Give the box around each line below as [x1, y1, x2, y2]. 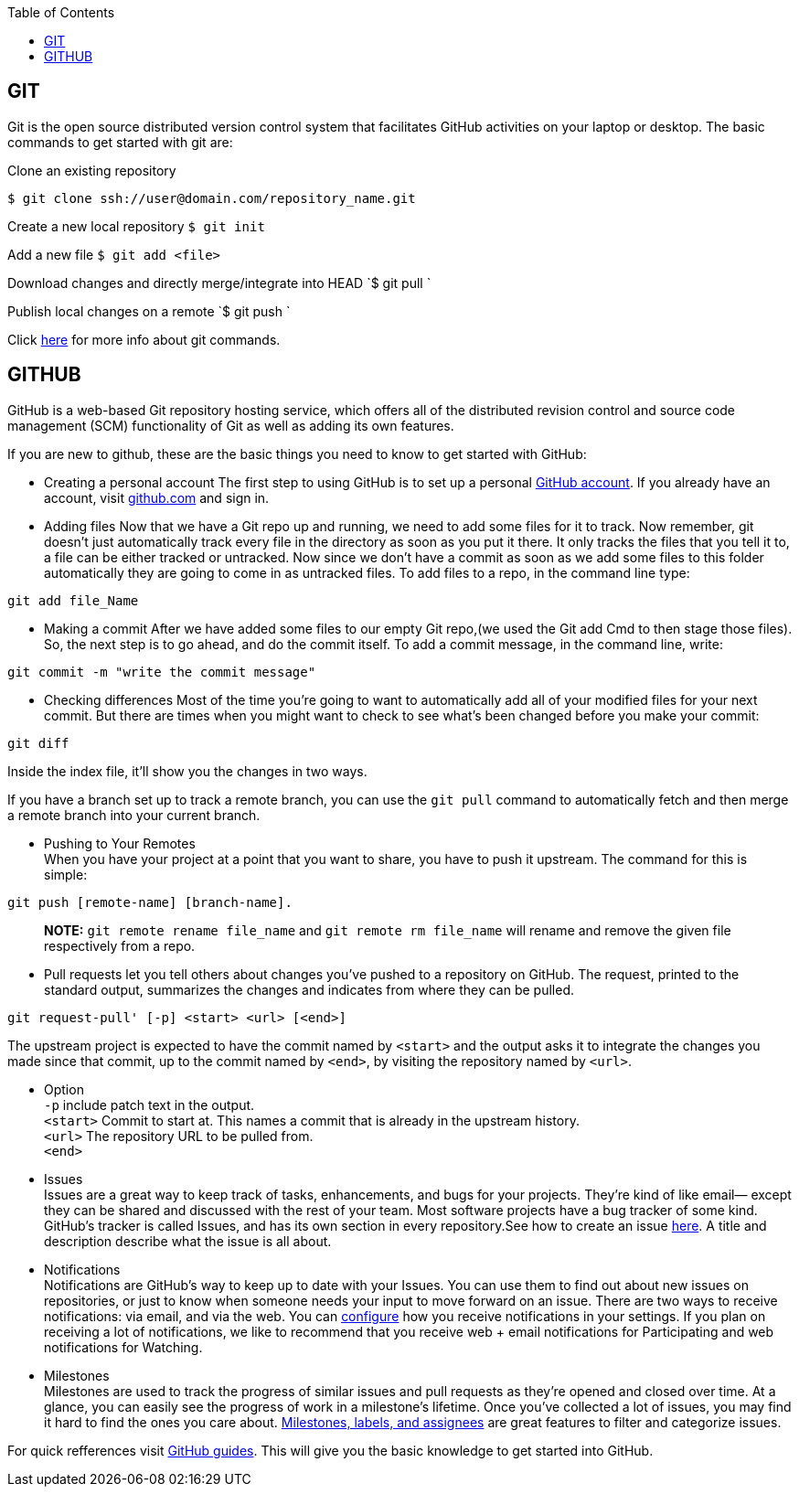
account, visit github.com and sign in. [44, 489, 270, 506]
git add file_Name [7, 592, 139, 608]
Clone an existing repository [7, 162, 176, 178]
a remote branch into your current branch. [7, 806, 261, 823]
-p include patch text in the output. [44, 1096, 255, 1113]
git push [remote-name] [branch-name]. [7, 894, 293, 910]
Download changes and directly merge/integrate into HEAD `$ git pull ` [7, 274, 431, 291]
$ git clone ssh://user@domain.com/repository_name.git [7, 190, 416, 206]
